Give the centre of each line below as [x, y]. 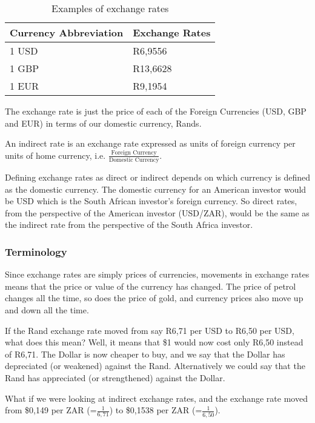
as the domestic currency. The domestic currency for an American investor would [156, 189]
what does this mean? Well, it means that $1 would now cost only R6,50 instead [154, 342]
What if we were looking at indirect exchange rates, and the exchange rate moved [156, 398]
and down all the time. [47, 310]
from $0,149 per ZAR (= [51, 410]
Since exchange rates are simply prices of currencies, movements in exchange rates [157, 274]
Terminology [36, 251]
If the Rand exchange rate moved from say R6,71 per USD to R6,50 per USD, [150, 330]
